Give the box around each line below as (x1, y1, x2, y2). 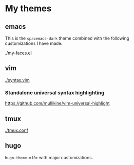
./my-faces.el (5, 50, 32, 56)
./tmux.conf (5, 127, 28, 133)
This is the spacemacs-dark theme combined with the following (5, 35, 130, 41)
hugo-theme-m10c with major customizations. (5, 154, 93, 160)
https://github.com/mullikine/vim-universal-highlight (5, 101, 110, 106)
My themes (5, 3, 52, 14)
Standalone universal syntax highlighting (5, 89, 105, 96)
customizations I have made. (5, 41, 62, 46)
